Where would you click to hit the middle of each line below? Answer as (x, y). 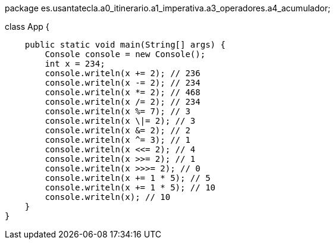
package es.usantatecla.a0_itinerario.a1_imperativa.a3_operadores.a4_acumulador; (168, 8)
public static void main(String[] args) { (125, 45)
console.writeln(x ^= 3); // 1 (118, 140)
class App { (27, 26)
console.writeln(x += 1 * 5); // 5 (128, 178)
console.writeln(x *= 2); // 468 (123, 92)
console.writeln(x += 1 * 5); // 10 (130, 187)
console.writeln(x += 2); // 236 (123, 73)
